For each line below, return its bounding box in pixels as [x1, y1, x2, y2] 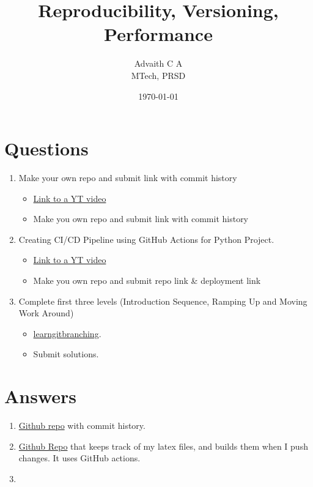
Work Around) [18, 307, 74, 319]
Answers [4, 384, 77, 409]
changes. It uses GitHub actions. [18, 452, 141, 464]
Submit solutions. [33, 348, 99, 360]
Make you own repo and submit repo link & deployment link [33, 274, 261, 286]
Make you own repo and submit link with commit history [33, 212, 249, 225]
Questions [4, 136, 89, 161]
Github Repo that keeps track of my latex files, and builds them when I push [18, 439, 308, 452]
